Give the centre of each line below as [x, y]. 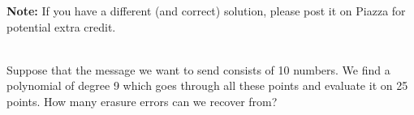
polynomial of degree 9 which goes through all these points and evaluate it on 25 [207, 85]
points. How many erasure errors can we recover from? [142, 101]
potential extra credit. [61, 26]
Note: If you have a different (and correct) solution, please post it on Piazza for [206, 11]
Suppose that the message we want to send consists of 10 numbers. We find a [198, 69]
